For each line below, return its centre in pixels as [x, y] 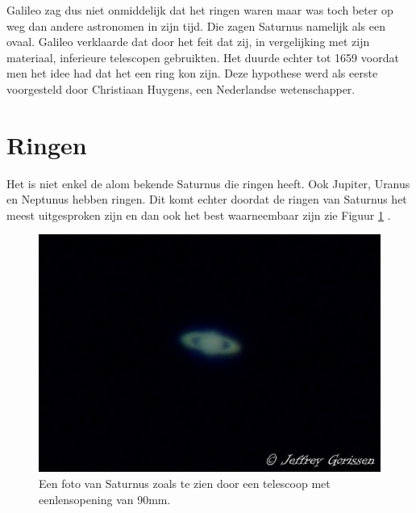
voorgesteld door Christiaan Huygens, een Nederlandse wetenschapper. [181, 88]
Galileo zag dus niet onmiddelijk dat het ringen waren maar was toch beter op [200, 10]
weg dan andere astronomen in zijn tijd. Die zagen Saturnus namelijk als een [196, 25]
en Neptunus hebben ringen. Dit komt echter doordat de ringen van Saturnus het [207, 199]
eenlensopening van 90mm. [105, 499]
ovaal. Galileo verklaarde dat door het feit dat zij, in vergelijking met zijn [188, 42]
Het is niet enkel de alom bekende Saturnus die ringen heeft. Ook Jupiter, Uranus [208, 183]
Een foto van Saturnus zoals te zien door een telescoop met [185, 483]
